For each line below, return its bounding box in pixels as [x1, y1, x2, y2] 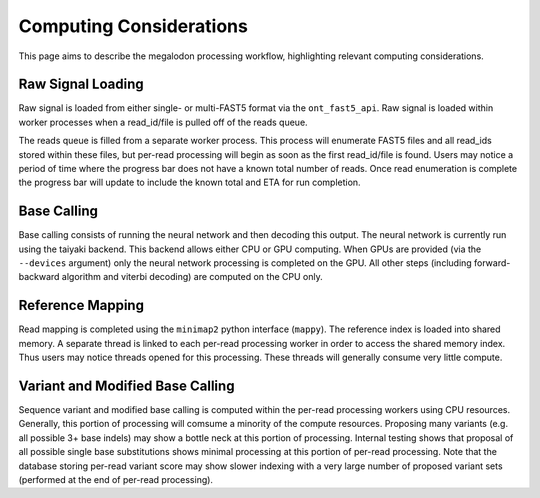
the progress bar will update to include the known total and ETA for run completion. [18, 176, 361, 189]
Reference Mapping [18, 297, 145, 314]
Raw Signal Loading [18, 76, 144, 93]
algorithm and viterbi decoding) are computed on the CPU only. [61, 271, 324, 283]
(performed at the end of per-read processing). [18, 474, 214, 486]
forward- [473, 257, 511, 269]
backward [18, 271, 60, 283]
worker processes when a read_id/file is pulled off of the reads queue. [18, 116, 309, 128]
